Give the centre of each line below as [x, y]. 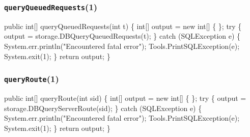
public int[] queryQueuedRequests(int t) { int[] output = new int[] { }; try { [123, 26]
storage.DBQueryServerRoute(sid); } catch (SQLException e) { [103, 108]
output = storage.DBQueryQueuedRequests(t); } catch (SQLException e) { [122, 36]
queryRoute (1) [32, 79]
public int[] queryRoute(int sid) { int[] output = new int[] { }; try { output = [125, 98]
